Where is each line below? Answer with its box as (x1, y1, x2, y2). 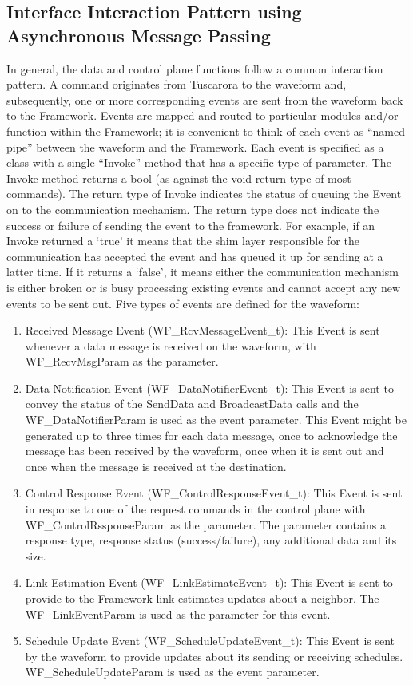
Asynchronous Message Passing (6, 22, 271, 47)
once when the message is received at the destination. (25, 457, 287, 474)
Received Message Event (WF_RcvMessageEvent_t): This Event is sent (25, 322, 380, 339)
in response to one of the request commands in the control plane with (25, 501, 366, 517)
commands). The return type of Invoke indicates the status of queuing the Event (6, 185, 402, 202)
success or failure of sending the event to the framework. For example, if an (6, 216, 375, 233)
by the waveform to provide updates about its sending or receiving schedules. (25, 647, 403, 664)
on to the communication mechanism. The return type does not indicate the (6, 200, 379, 217)
